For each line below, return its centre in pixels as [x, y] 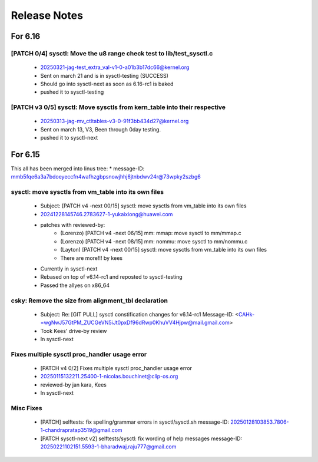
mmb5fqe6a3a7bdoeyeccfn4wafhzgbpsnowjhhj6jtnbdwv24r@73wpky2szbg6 [106, 177]
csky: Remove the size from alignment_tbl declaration [89, 301]
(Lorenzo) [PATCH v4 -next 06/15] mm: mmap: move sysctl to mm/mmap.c [151, 233]
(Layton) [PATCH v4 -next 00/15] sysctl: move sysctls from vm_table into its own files [164, 250]
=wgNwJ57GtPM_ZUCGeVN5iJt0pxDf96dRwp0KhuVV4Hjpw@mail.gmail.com [135, 323]
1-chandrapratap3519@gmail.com [82, 430]
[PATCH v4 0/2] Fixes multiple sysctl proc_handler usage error [116, 368]
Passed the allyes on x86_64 [75, 285]
